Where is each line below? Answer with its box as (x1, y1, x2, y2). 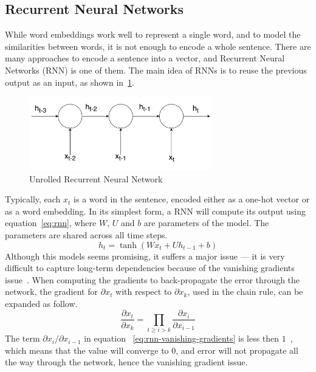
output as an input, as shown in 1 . (5, 75, 134, 88)
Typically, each (5, 193, 61, 205)
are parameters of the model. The (143, 216, 269, 229)
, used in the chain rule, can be (187, 285, 303, 298)
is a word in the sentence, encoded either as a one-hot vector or (74, 193, 310, 205)
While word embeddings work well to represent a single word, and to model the (5, 28, 301, 41)
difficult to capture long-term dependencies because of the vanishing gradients (5, 261, 295, 274)
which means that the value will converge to (5, 343, 169, 356)
